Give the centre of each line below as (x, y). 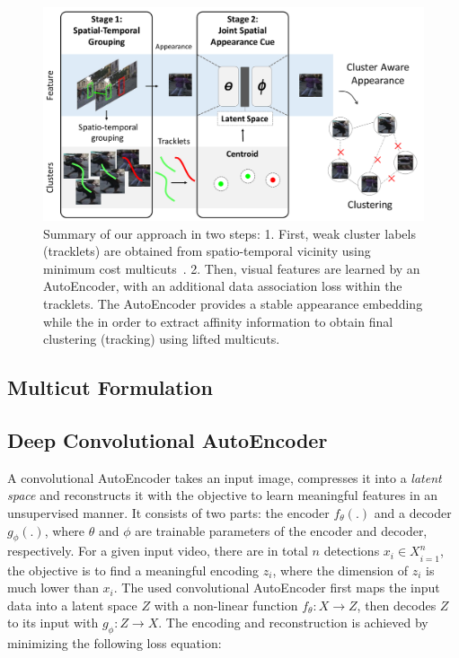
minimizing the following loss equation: (115, 643)
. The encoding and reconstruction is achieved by (293, 623)
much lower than (53, 588)
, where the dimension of (340, 570)
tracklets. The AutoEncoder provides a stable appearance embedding (233, 304)
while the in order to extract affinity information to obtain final (218, 321)
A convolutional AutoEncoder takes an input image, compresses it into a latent (225, 477)
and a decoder (413, 513)
